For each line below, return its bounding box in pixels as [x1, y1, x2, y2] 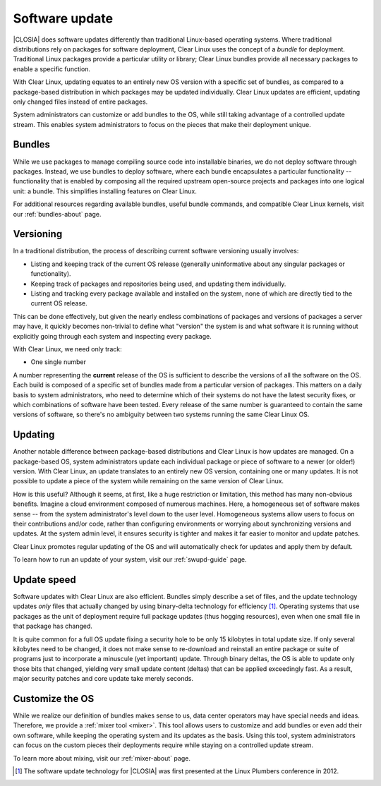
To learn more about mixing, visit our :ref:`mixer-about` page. [13, 754, 190, 762]
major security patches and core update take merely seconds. [13, 675, 194, 683]
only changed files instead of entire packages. [13, 97, 148, 106]
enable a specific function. [13, 64, 91, 73]
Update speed [13, 574, 77, 586]
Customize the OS [13, 692, 95, 705]
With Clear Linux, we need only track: [13, 344, 123, 353]
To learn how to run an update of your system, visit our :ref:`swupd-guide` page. [13, 555, 247, 564]
